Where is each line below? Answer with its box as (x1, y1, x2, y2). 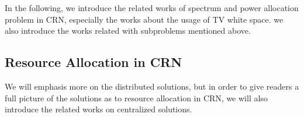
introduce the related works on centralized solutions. (5, 103, 192, 115)
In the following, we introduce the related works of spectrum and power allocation (5, 2, 299, 13)
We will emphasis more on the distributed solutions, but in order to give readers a (5, 80, 299, 92)
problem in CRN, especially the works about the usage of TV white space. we (5, 13, 284, 25)
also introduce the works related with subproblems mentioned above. (5, 24, 251, 37)
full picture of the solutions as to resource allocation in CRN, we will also (5, 91, 268, 104)
